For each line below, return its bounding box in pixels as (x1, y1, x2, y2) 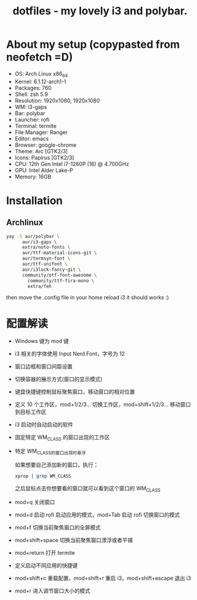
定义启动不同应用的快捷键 (14, 562, 78, 569)
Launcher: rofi (14, 116, 49, 123)
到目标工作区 (14, 409, 46, 416)
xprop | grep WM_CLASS (14, 473, 71, 480)
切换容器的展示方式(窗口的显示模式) (14, 376, 103, 383)
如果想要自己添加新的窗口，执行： (14, 461, 99, 469)
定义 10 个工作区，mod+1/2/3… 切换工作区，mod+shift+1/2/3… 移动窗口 (14, 401, 191, 408)
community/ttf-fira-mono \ (27, 277, 95, 284)
